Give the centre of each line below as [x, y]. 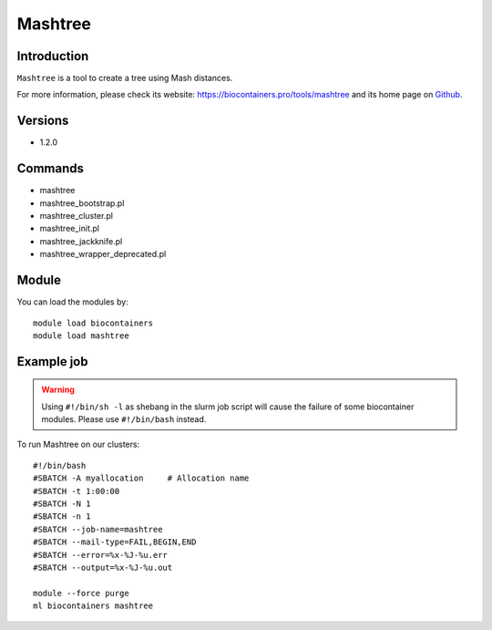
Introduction [53, 56]
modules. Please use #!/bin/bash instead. [124, 419]
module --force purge [81, 593]
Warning [58, 390]
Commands [51, 169]
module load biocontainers [93, 323]
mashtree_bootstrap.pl [82, 203]
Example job [52, 361]
